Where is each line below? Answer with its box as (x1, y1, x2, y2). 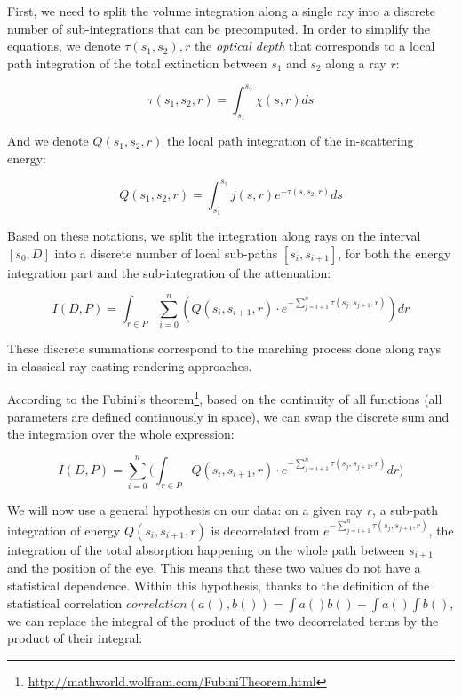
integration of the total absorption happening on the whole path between (7, 541, 405, 559)
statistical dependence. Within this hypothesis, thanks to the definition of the (7, 576, 430, 595)
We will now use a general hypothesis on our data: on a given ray (7, 501, 363, 519)
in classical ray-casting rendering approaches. (7, 356, 252, 375)
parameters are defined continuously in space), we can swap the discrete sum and (7, 407, 450, 425)
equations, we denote (7, 36, 121, 55)
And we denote (7, 131, 89, 150)
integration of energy (7, 521, 121, 540)
